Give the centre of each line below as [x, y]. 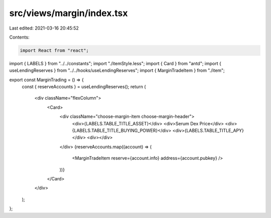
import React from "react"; [54, 50]
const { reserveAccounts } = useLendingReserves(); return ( [84, 87]
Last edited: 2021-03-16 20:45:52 [44, 28]
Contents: [19, 37]
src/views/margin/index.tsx [69, 13]
